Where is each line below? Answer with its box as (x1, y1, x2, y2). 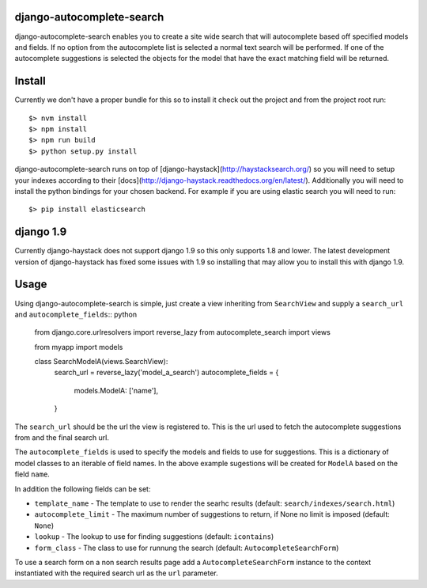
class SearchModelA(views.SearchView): (34, 357, 168, 366)
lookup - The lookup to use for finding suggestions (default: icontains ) (34, 532, 274, 541)
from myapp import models (34, 342, 123, 351)
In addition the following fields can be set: (14, 484, 151, 494)
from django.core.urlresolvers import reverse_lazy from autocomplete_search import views (34, 328, 331, 337)
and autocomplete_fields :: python (14, 309, 138, 319)
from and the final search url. (14, 433, 110, 442)
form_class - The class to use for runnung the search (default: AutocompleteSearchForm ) (34, 543, 339, 552)
